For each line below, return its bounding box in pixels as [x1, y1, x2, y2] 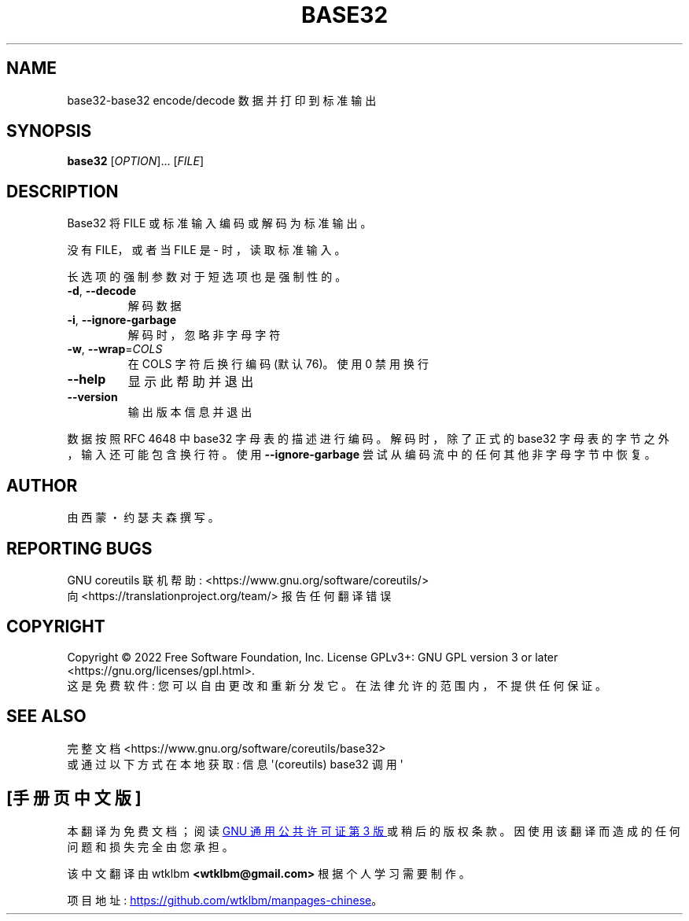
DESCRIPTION [6, 181, 119, 201]
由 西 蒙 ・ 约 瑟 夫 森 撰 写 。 [67, 510, 219, 525]
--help [67, 371, 106, 388]
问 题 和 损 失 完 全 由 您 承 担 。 [67, 839, 234, 853]
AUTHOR [6, 475, 78, 495]
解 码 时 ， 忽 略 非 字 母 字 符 [127, 328, 281, 342]
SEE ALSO [6, 706, 87, 727]
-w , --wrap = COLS [67, 342, 163, 356]
